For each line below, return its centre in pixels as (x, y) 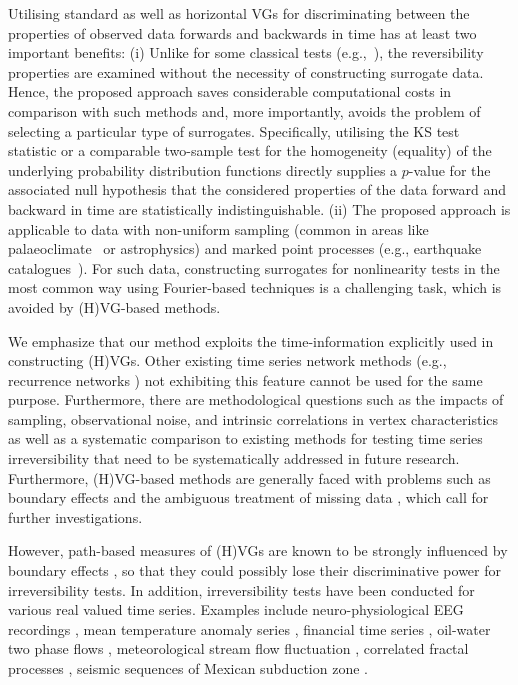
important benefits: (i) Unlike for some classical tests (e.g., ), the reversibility (246, 52)
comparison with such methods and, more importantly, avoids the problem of (244, 110)
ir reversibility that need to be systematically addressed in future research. (234, 458)
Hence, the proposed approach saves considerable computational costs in (230, 91)
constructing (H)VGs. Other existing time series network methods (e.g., (227, 360)
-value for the (449, 169)
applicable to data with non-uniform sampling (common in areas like (218, 228)
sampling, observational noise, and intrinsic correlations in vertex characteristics (253, 418)
